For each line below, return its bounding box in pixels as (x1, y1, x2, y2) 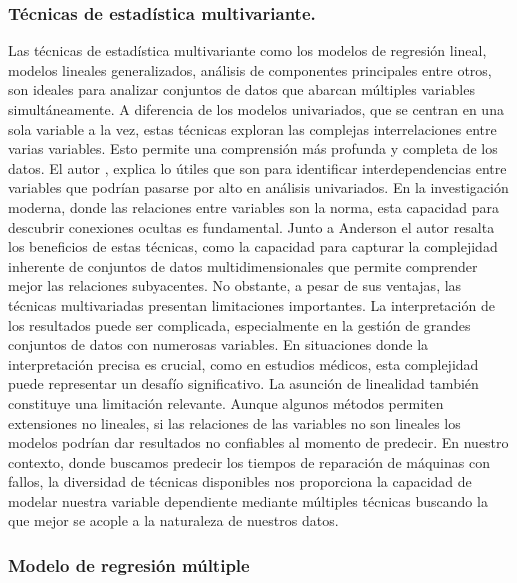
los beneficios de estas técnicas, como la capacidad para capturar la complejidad (8, 236, 498, 257)
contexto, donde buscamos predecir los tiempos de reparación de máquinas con (8, 451, 490, 472)
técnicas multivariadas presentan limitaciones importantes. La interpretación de (8, 294, 495, 315)
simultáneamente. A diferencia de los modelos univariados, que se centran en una (8, 99, 504, 119)
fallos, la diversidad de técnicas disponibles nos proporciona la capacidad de (8, 471, 472, 492)
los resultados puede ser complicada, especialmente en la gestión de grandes (8, 314, 471, 335)
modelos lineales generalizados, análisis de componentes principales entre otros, (8, 59, 492, 80)
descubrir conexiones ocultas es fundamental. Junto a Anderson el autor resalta (8, 216, 495, 237)
